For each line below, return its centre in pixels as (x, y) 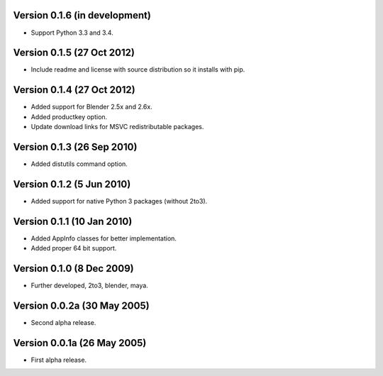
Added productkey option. (69, 116)
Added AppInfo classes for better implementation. (104, 238)
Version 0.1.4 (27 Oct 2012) (74, 90)
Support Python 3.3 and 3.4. (72, 33)
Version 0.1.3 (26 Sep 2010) (75, 146)
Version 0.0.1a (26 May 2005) (80, 343)
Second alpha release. (63, 323)
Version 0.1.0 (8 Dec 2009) (73, 269)
